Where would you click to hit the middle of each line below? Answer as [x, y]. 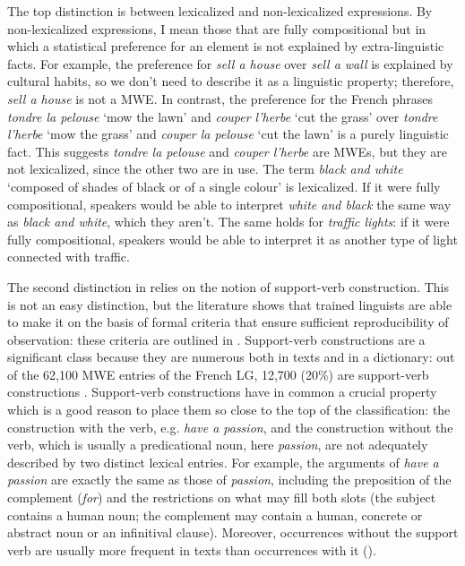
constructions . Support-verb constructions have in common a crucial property [222, 392]
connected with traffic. [69, 257]
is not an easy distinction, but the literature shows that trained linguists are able [230, 304]
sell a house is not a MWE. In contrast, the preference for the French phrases [220, 98]
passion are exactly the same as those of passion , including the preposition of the [229, 480]
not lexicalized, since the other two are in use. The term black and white [205, 169]
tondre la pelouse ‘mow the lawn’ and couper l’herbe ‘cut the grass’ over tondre [223, 116]
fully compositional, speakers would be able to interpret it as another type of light [232, 239]
